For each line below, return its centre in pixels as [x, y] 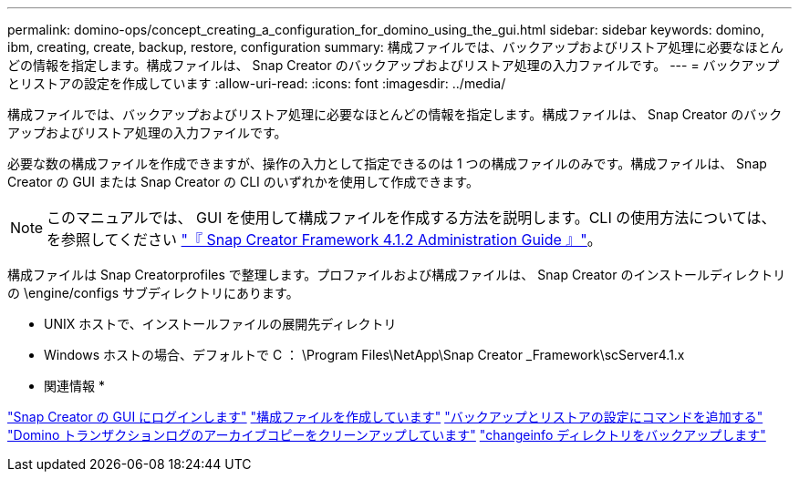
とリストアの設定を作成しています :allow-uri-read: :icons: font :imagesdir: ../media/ [257, 83]
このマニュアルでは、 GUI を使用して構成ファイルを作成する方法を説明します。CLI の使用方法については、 [411, 218]
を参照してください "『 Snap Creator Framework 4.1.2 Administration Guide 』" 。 [324, 239]
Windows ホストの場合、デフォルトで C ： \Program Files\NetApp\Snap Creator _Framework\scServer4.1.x [364, 355]
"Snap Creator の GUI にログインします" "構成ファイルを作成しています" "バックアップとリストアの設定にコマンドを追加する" [385, 417]
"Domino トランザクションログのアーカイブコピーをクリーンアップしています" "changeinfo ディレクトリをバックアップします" [387, 435]
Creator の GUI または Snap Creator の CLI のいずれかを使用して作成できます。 [243, 182]
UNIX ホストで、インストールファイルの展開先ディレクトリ [220, 324]
